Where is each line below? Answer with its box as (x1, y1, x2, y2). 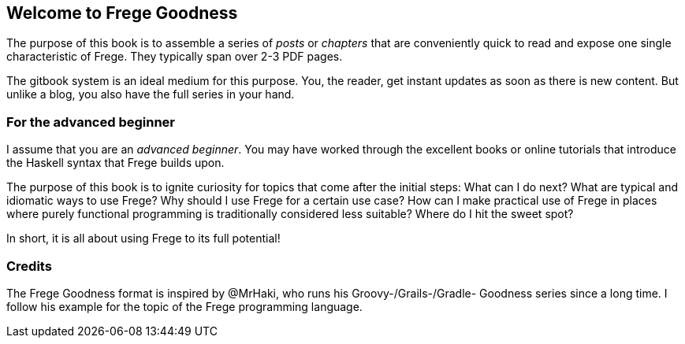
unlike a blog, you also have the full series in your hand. (6, 87, 295, 102)
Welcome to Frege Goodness (6, 3, 238, 23)
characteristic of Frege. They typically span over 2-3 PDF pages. (6, 50, 343, 64)
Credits (6, 257, 52, 274)
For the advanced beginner (6, 113, 176, 130)
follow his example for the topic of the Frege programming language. (6, 299, 363, 313)
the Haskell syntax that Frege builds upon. (6, 156, 225, 170)
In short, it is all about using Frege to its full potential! (6, 231, 281, 246)
